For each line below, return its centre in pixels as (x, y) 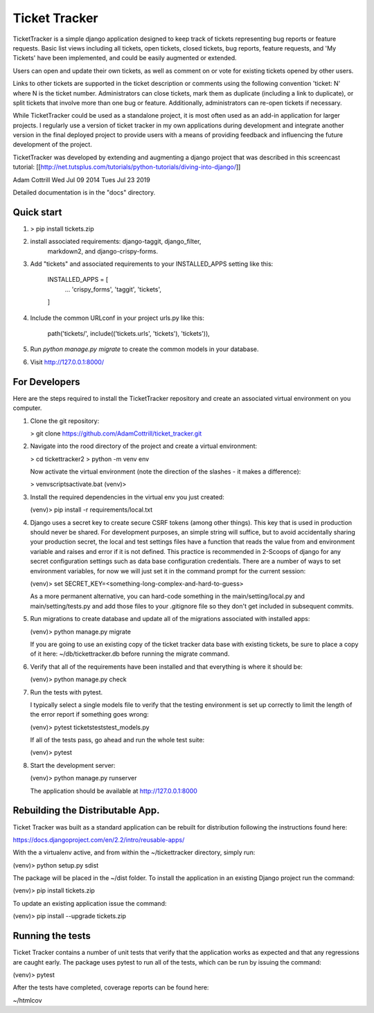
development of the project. (53, 145)
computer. (27, 408)
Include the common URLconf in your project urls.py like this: (117, 318)
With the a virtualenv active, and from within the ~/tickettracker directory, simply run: (134, 852)
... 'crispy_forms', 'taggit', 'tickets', (113, 289)
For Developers (46, 382)
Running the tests (52, 936)
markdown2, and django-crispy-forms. (103, 251)
